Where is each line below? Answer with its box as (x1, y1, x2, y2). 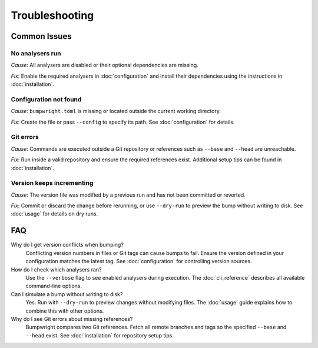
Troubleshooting (11, 9, 94, 22)
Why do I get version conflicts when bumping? (11, 241, 124, 248)
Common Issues (11, 31, 72, 41)
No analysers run (11, 49, 61, 57)
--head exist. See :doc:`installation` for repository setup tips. (25, 332, 174, 339)
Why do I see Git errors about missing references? (11, 315, 133, 322)
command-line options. (25, 283, 82, 290)
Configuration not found (11, 95, 82, 103)
